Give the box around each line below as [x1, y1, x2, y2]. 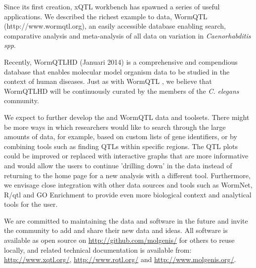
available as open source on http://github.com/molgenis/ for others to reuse [4, 235, 235, 245]
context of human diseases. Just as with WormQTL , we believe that [4, 76, 212, 86]
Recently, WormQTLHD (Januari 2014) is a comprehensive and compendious [4, 56, 238, 67]
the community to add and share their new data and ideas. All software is [4, 225, 228, 235]
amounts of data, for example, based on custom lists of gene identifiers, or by [4, 131, 237, 142]
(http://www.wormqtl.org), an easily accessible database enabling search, [4, 21, 226, 31]
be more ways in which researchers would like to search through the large [4, 121, 226, 132]
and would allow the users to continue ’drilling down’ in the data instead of [4, 160, 232, 170]
